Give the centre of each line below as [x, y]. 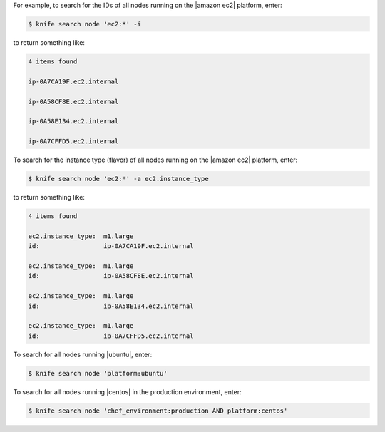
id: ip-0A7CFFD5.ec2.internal [111, 336]
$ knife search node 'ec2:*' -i [85, 24]
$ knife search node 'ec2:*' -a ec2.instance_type [119, 179]
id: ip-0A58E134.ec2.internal [111, 306]
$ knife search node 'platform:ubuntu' [98, 373]
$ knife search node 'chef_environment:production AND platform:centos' [158, 411]
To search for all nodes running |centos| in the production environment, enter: [127, 391]
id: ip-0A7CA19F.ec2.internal [111, 246]
